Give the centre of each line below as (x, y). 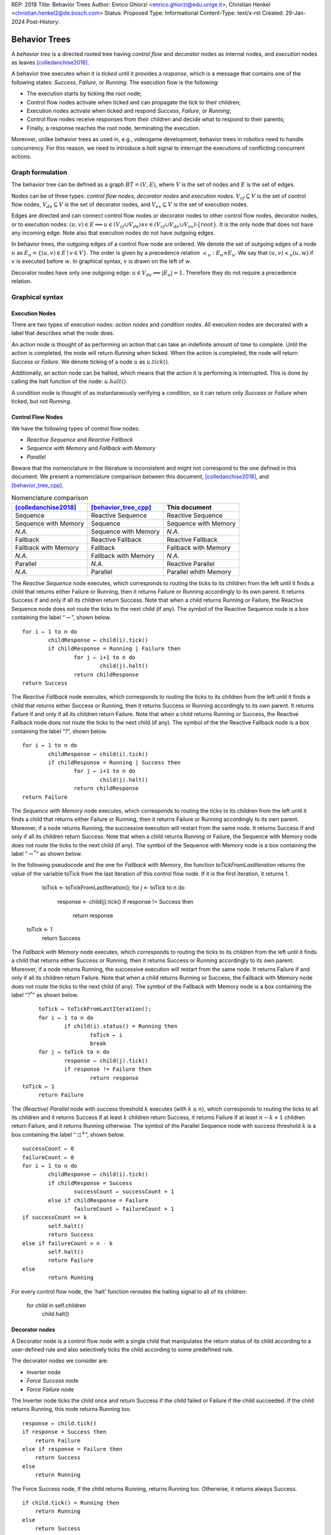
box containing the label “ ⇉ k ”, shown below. (68, 1134)
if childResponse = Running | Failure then (114, 649)
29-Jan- (296, 13)
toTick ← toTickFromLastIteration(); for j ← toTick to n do (113, 888)
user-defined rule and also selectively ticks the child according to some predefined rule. (123, 1350)
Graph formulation (39, 172)
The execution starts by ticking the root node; (84, 94)
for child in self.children (56, 1305)
